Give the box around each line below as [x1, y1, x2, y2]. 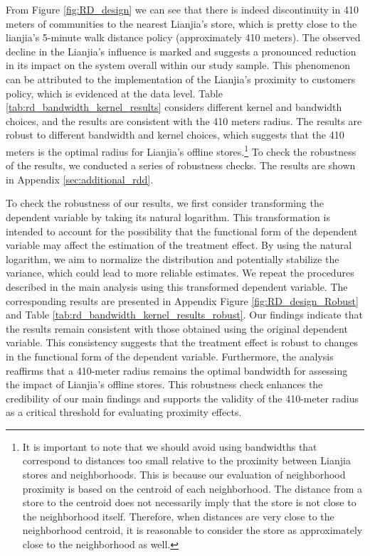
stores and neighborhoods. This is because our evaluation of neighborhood [22, 467, 346, 482]
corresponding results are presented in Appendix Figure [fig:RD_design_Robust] [6, 293, 359, 308]
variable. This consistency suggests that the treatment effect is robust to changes [6, 335, 359, 350]
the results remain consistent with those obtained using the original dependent [6, 321, 348, 336]
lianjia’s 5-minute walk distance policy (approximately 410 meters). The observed [6, 30, 361, 45]
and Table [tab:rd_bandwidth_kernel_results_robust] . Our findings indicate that [6, 307, 363, 322]
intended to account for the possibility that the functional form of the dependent [6, 223, 358, 238]
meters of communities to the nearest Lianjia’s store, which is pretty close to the [6, 16, 357, 31]
